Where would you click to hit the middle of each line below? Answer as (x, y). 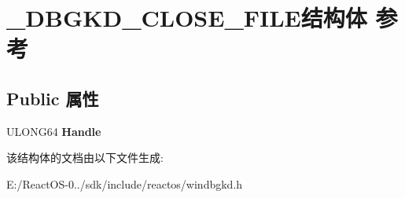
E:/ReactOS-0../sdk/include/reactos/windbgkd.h (125, 183)
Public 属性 (53, 98)
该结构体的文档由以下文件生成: (85, 158)
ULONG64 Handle (54, 131)
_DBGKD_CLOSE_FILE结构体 (187, 18)
